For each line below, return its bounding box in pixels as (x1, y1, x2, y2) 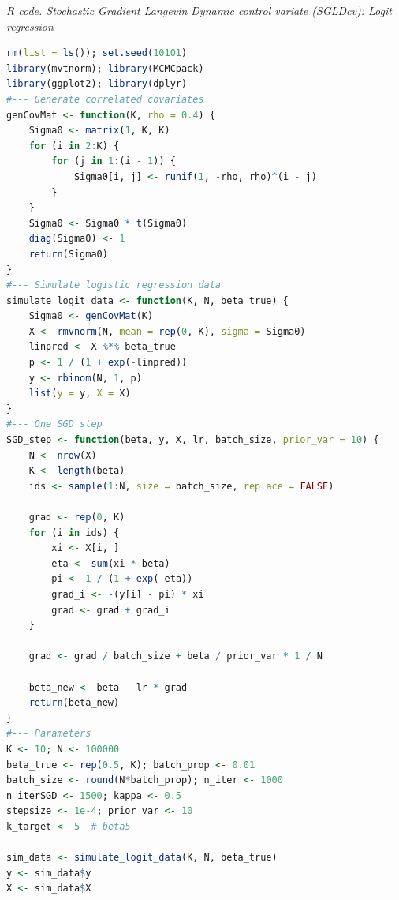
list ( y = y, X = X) (28, 388, 131, 399)
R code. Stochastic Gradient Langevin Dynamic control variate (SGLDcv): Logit (6, 2, 392, 18)
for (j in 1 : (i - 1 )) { (51, 156, 176, 167)
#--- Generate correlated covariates (6, 93, 204, 105)
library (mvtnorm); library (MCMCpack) (6, 62, 204, 74)
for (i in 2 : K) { (28, 140, 120, 152)
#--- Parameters (6, 728, 91, 740)
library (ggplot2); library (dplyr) (6, 78, 188, 90)
